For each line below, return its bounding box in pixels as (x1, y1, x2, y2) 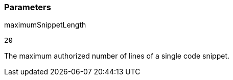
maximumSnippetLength (4, 20, 86, 30)
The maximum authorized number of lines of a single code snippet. (4, 51, 229, 61)
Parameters (4, 2, 51, 12)
